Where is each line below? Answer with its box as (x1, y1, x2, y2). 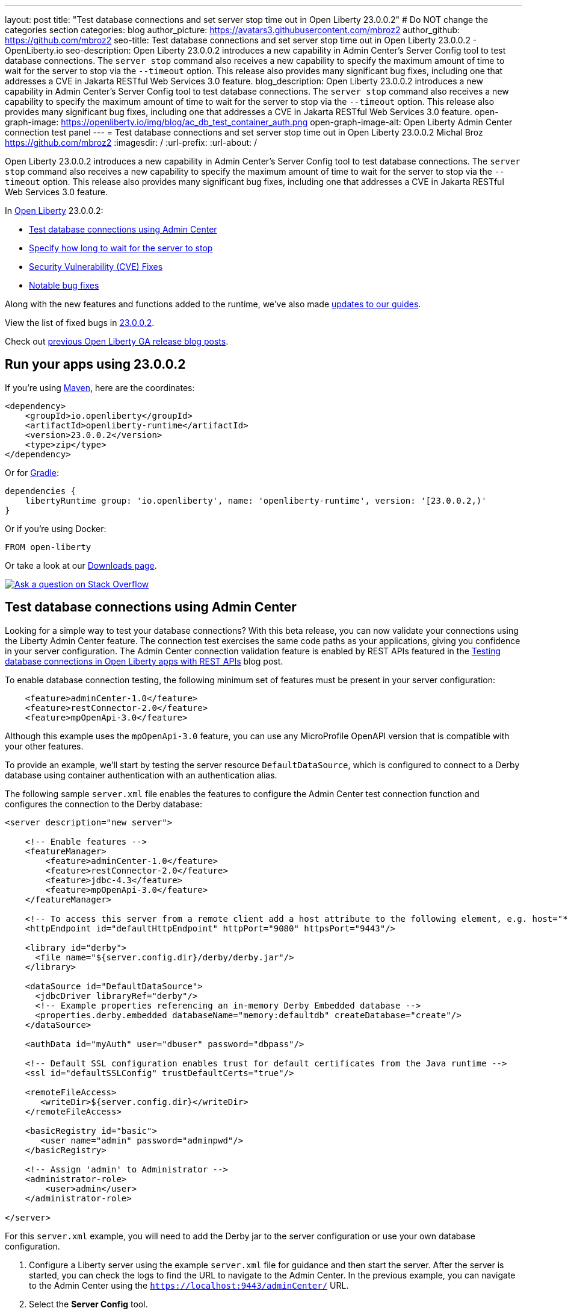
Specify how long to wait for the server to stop (29, 243, 213, 253)
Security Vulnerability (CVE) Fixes (29, 261, 163, 272)
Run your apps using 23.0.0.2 (5, 357, 186, 372)
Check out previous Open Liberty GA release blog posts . (5, 336, 229, 346)
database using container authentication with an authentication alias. (5, 769, 277, 780)
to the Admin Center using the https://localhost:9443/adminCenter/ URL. (29, 1280, 349, 1291)
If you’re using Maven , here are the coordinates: (5, 382, 195, 393)
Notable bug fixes (29, 280, 99, 290)
